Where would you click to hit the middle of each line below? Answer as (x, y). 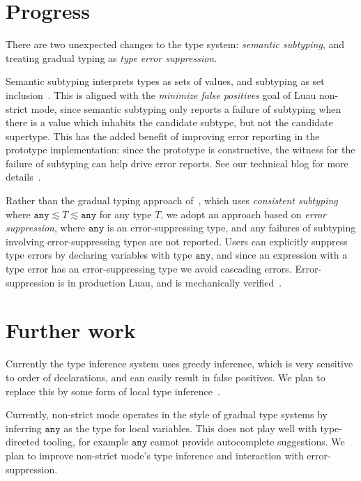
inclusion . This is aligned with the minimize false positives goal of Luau (161, 94)
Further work (71, 330)
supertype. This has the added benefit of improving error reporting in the (163, 136)
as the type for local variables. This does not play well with (190, 428)
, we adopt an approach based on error (243, 214)
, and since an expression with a (279, 255)
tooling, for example (86, 442)
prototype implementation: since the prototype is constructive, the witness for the (180, 150)
